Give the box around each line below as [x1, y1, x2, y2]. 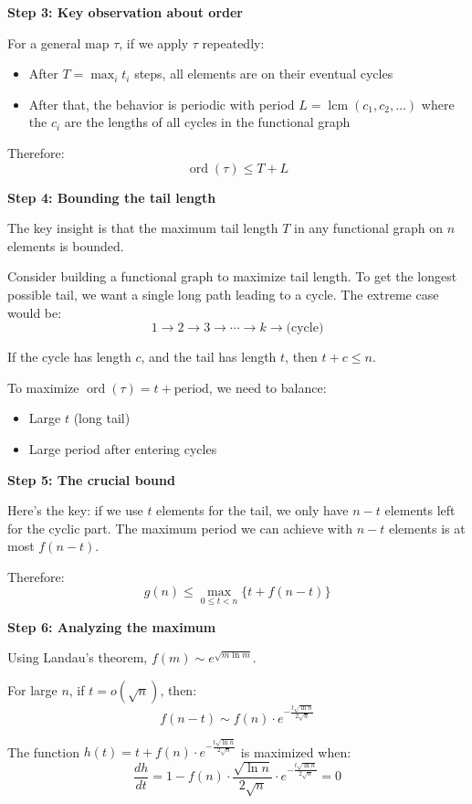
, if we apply [119, 33, 189, 52]
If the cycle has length [7, 347, 131, 366]
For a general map [7, 33, 110, 52]
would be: [7, 302, 62, 322]
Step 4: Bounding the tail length [7, 187, 216, 206]
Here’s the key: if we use [7, 501, 143, 520]
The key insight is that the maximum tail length [7, 218, 278, 238]
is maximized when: [240, 742, 351, 761]
